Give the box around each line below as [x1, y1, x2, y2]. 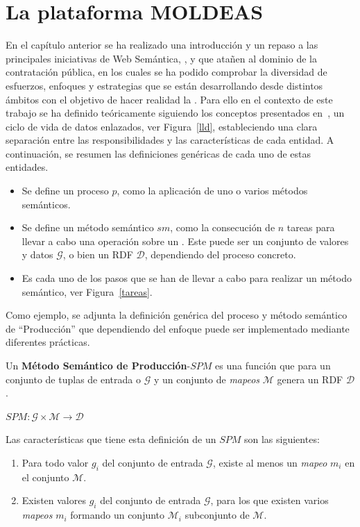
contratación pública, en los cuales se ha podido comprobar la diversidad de [6, 65, 327, 79]
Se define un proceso [22, 183, 109, 198]
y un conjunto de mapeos [153, 371, 260, 386]
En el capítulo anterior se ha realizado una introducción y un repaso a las [6, 37, 318, 52]
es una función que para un [215, 358, 331, 372]
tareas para [286, 220, 335, 235]
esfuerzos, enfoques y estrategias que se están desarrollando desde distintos [6, 78, 323, 92]
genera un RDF [277, 371, 343, 386]
